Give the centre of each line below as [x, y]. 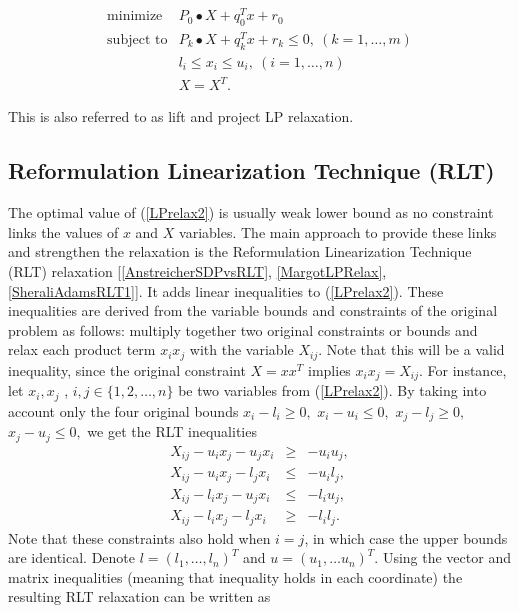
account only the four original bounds [123, 410]
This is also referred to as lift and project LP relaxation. [181, 116]
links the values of [63, 231]
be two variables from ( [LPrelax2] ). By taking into [332, 390]
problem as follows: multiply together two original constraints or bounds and [243, 329]
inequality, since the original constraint [127, 369]
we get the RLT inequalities [172, 431]
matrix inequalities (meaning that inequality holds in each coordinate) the [235, 576]
